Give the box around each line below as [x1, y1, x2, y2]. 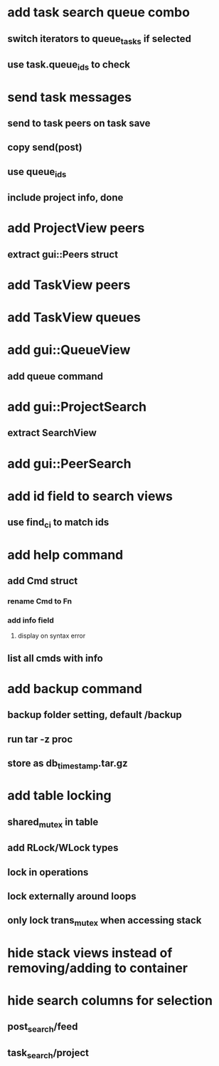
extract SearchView [7, 427, 97, 439]
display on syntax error [17, 631, 86, 640]
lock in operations [7, 866, 89, 878]
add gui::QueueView [7, 342, 131, 358]
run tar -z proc [7, 733, 73, 745]
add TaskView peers [7, 277, 131, 293]
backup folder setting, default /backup [7, 709, 183, 721]
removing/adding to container [7, 960, 188, 976]
